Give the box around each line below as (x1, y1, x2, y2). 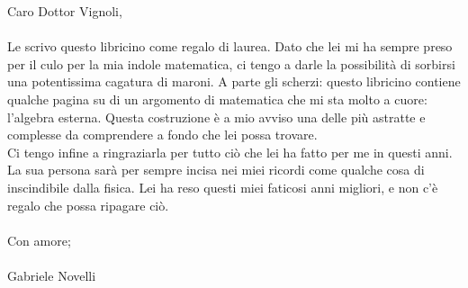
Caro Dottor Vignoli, (7, 2, 122, 20)
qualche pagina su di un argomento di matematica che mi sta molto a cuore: (7, 89, 427, 108)
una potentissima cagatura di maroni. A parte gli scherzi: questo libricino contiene (7, 72, 461, 91)
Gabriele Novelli (7, 265, 96, 284)
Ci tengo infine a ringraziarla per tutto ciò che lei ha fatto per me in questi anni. (7, 142, 453, 161)
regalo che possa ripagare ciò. (7, 195, 169, 214)
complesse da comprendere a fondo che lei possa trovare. (7, 125, 318, 144)
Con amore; (7, 230, 71, 249)
